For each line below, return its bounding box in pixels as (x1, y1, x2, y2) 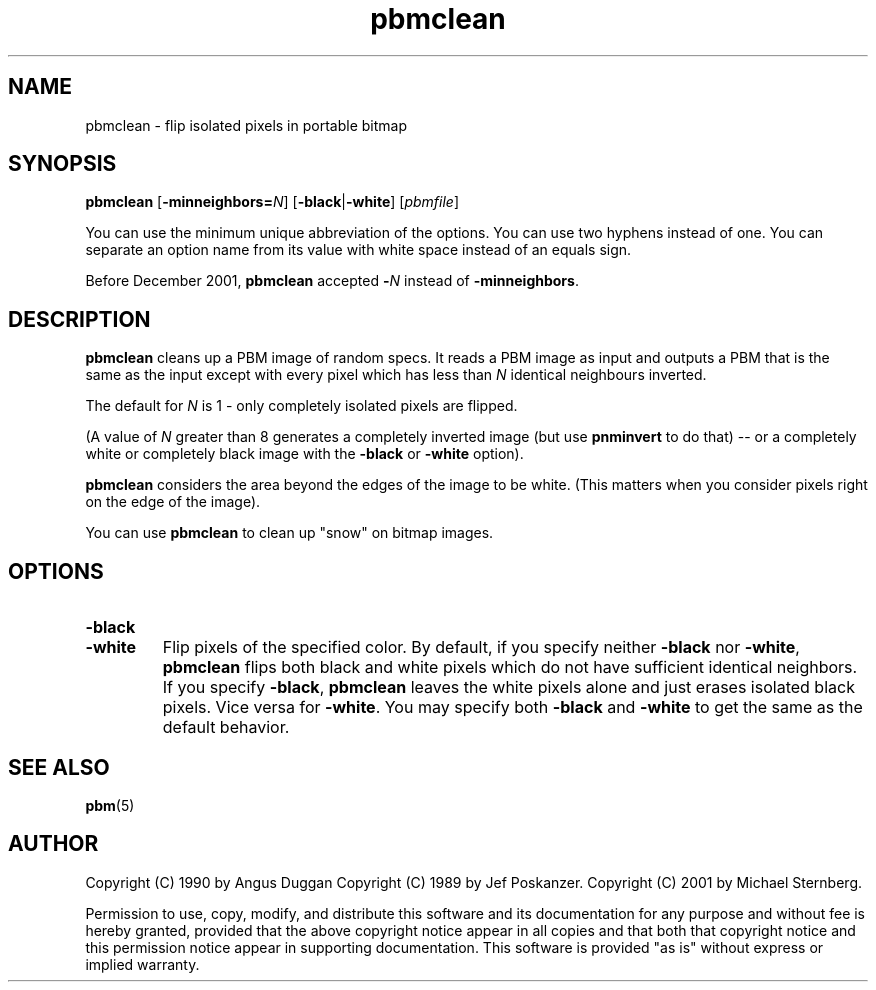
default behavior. (162, 717, 290, 738)
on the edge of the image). (85, 493, 261, 511)
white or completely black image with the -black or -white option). (85, 445, 524, 463)
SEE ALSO (8, 754, 110, 780)
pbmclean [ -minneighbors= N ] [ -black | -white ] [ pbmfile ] (85, 193, 460, 211)
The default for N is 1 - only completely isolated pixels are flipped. (85, 397, 518, 415)
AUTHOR (8, 831, 99, 857)
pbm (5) (85, 796, 135, 814)
